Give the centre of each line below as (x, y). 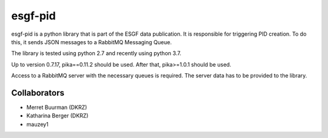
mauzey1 (37, 124)
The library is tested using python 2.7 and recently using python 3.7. (96, 53)
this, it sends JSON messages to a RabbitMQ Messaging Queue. (92, 42)
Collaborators (38, 93)
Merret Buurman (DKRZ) (57, 107)
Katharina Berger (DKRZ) (57, 116)
